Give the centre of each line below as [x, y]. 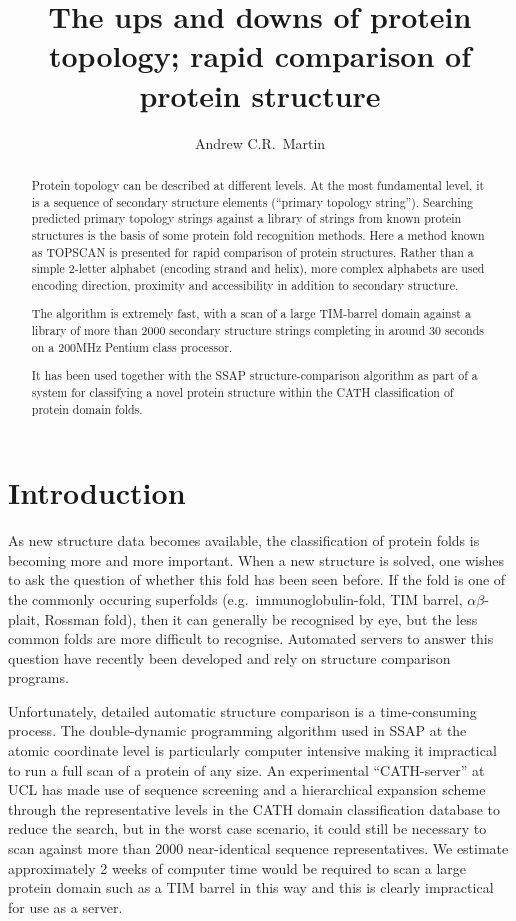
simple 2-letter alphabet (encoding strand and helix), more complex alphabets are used [258, 268]
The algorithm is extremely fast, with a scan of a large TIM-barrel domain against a [251, 313]
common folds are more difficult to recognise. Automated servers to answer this [251, 638]
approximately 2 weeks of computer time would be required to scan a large [237, 867]
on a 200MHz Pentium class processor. [132, 346]
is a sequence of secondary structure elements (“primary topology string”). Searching [252, 201]
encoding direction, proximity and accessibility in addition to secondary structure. [245, 284]
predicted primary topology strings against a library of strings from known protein [246, 218]
